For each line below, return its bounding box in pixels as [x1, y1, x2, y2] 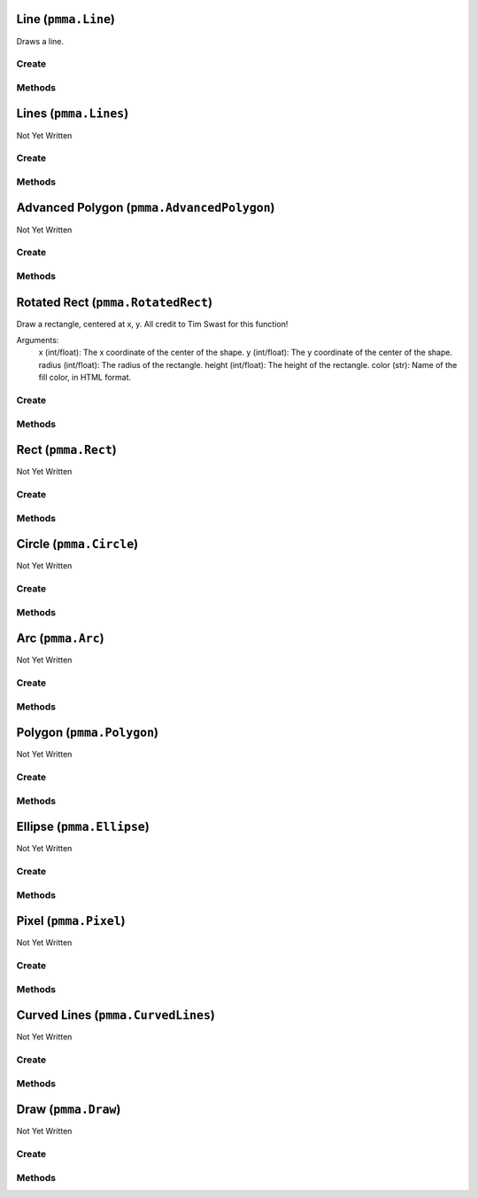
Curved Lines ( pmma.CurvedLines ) [16, 1007, 216, 1023]
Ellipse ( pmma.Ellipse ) [16, 819, 150, 834]
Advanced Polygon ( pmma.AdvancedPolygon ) [16, 200, 275, 215]
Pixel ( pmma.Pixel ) [16, 913, 126, 928]
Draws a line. [16, 35, 65, 46]
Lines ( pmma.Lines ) [16, 106, 129, 121]
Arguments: [16, 335, 59, 345]
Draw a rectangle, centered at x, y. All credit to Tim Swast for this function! [16, 318, 289, 329]
